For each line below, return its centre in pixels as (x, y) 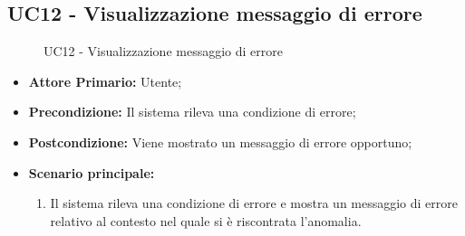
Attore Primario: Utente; (105, 81)
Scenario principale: (92, 172)
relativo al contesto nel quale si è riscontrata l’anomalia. (206, 220)
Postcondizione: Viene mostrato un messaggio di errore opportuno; (220, 142)
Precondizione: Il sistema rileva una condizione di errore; (192, 112)
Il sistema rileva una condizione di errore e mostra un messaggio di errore (254, 203)
